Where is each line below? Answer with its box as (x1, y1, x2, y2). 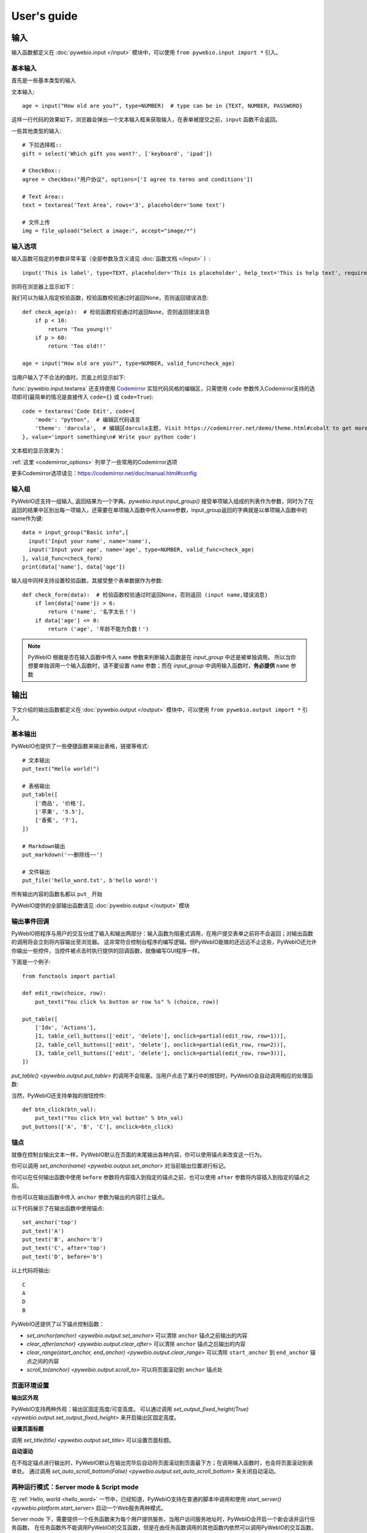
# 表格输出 (22, 782, 50, 789)
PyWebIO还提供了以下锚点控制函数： (11, 1320, 105, 1328)
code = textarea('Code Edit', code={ (22, 408, 136, 415)
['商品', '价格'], (34, 800, 86, 806)
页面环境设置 (11, 1381, 50, 1390)
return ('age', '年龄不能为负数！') (48, 625, 149, 633)
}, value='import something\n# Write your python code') (22, 433, 197, 440)
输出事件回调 (11, 917, 50, 925)
